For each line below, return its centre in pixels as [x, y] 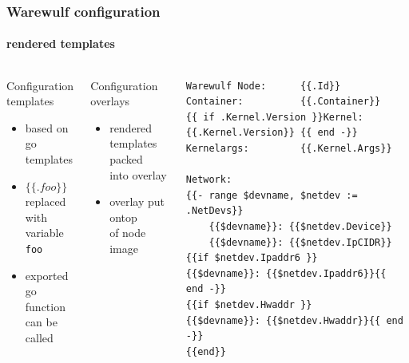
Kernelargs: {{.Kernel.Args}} [289, 149]
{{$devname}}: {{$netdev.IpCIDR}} [300, 242]
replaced [46, 201]
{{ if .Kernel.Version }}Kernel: [274, 117]
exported [47, 275]
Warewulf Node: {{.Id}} [263, 86]
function [45, 306]
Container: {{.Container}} [283, 102]
